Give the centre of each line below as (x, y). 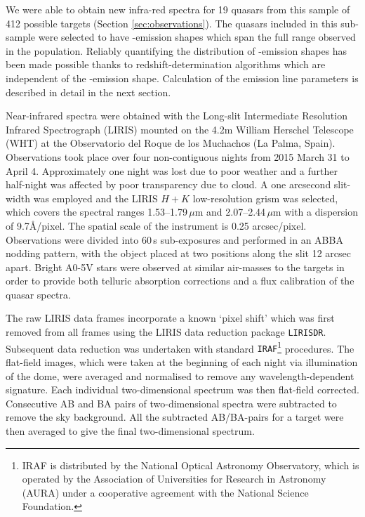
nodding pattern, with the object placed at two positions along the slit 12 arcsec (178, 253)
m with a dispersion (315, 212)
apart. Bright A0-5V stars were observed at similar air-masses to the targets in (175, 267)
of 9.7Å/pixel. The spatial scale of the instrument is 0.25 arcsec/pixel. (156, 225)
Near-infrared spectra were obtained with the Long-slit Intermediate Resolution (177, 116)
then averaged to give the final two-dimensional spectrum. (130, 431)
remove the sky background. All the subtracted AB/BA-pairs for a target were (175, 417)
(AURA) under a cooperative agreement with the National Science (165, 492)
